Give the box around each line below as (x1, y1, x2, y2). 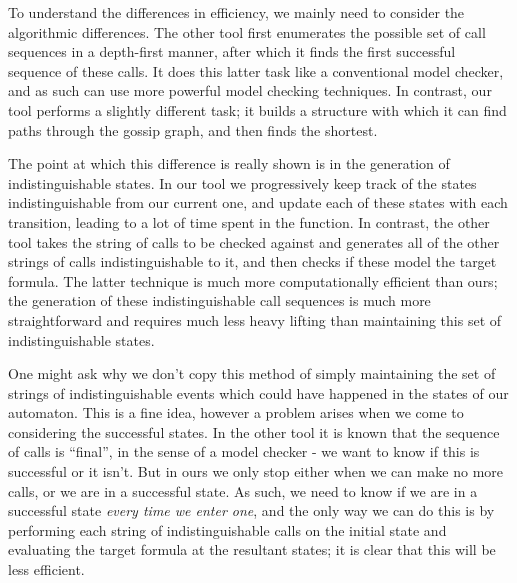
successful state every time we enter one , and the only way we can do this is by (8, 500, 495, 521)
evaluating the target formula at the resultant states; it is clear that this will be (8, 539, 496, 560)
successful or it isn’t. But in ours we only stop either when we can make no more (8, 461, 504, 482)
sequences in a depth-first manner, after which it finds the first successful (8, 41, 456, 62)
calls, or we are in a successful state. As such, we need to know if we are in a (8, 480, 478, 501)
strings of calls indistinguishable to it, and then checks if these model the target (8, 251, 497, 272)
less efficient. (8, 559, 85, 580)
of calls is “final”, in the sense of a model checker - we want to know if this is (8, 441, 480, 462)
